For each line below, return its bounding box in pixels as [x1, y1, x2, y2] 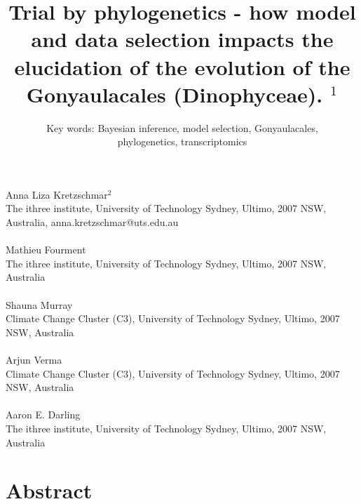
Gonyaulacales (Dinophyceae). [26, 79, 323, 108]
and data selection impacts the [31, 25, 334, 53]
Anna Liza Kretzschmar [6, 187, 108, 201]
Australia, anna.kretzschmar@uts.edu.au [6, 215, 179, 230]
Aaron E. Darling [6, 407, 81, 422]
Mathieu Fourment [6, 242, 86, 257]
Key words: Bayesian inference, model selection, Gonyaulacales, [46, 120, 318, 135]
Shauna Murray [6, 297, 73, 312]
